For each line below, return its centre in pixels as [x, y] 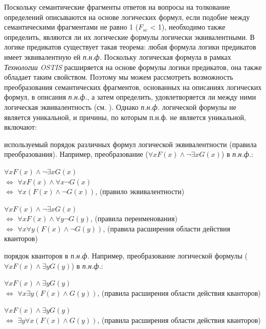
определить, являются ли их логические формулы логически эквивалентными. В [129, 37]
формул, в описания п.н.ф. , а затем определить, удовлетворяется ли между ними [130, 97]
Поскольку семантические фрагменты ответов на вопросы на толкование [117, 7]
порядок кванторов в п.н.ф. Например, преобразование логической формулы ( [126, 256]
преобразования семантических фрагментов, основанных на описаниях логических [133, 87]
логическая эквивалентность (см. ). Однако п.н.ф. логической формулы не [120, 107]
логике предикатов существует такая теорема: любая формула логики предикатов [130, 47]
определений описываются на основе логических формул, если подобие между [127, 17]
